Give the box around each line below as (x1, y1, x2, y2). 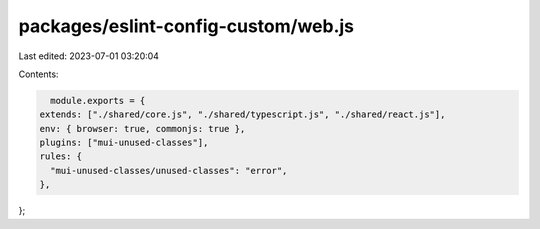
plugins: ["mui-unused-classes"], (39, 137, 209, 149)
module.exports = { (50, 95, 146, 106)
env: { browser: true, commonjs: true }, (39, 123, 246, 134)
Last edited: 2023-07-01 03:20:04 (18, 50, 160, 62)
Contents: (18, 68, 59, 80)
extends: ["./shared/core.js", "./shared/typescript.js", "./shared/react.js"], (39, 109, 446, 120)
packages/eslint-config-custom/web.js (18, 15, 355, 37)
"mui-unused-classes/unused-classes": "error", (50, 165, 288, 176)
